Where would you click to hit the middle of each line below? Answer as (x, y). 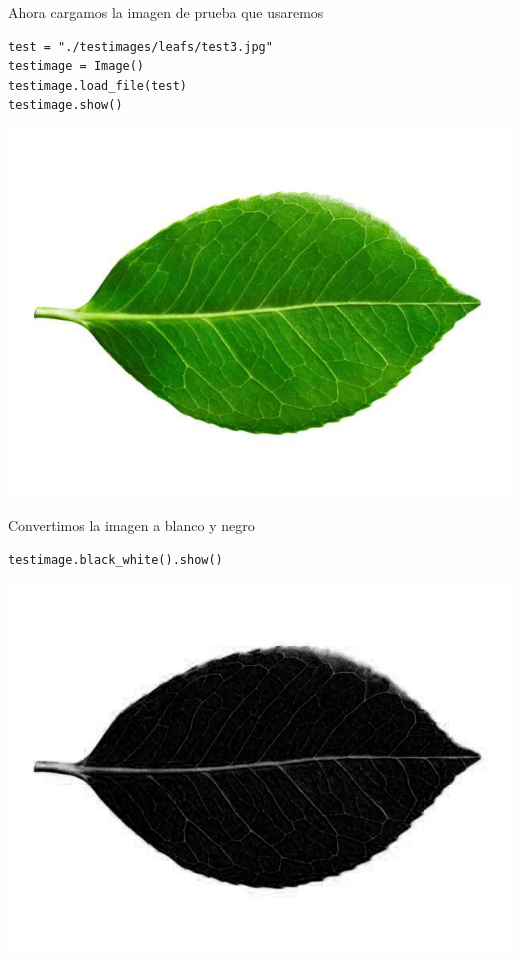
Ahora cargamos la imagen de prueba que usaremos (166, 12)
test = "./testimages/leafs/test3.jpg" (140, 46)
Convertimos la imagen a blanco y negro (131, 525)
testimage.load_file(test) (97, 85)
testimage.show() (65, 105)
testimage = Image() (76, 66)
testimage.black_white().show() (115, 559)
